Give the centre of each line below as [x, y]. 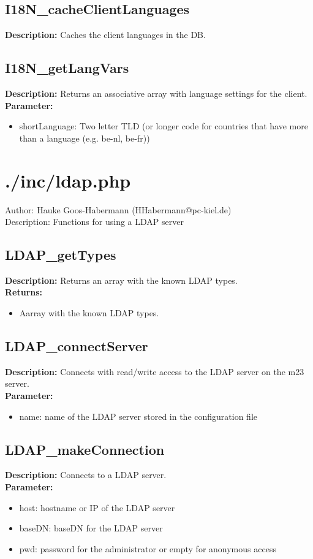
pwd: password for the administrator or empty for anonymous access [148, 548]
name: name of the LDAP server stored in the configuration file [138, 416]
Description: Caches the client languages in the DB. [105, 35]
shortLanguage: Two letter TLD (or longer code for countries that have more [164, 126]
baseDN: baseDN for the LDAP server [91, 528]
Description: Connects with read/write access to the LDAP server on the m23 [155, 371]
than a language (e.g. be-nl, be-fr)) [85, 138]
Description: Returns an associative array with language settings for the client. [156, 93]
